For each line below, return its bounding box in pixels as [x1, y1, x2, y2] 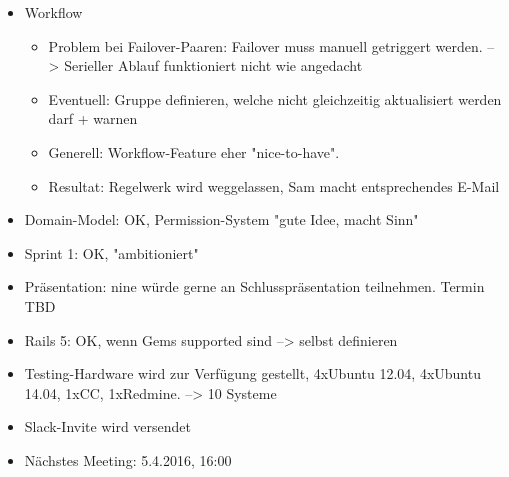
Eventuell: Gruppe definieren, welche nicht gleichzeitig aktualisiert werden [48, 88, 502, 109]
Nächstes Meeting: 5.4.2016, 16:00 [24, 449, 232, 470]
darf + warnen [48, 108, 138, 129]
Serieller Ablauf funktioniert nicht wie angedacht [64, 55, 363, 76]
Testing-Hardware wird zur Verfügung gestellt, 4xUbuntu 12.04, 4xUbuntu [24, 363, 481, 384]
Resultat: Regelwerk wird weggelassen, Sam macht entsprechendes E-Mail [48, 175, 500, 196]
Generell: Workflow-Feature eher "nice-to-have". [48, 141, 340, 162]
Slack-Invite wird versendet [24, 416, 192, 437]
